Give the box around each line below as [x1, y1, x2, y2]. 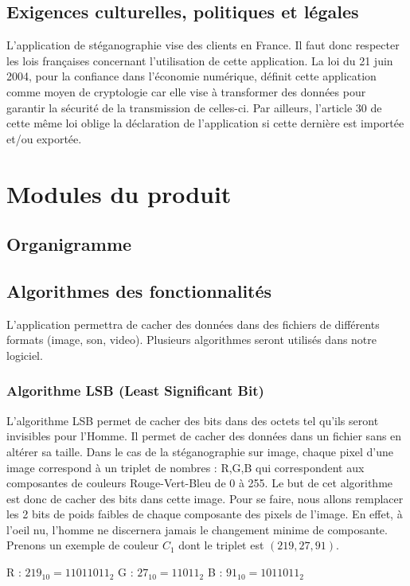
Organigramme [6, 232, 132, 256]
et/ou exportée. [6, 130, 82, 146]
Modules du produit [6, 177, 232, 209]
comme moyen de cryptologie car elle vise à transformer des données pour [6, 83, 366, 100]
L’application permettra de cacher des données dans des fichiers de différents [6, 315, 380, 332]
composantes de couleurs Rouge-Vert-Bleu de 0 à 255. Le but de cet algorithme [6, 475, 393, 491]
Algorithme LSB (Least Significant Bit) [6, 381, 264, 400]
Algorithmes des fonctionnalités [6, 278, 272, 303]
